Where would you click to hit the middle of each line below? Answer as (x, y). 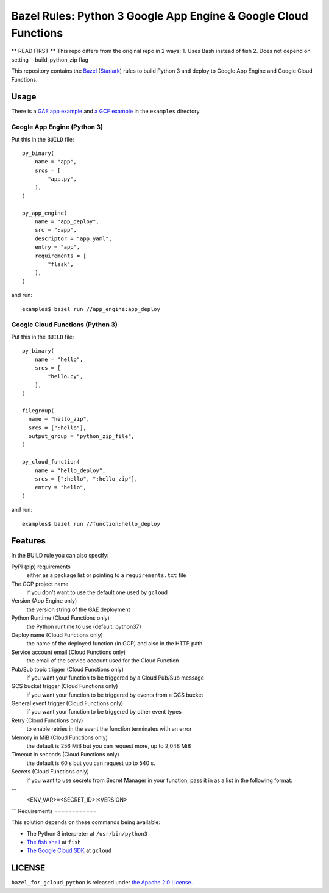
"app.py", (62, 179)
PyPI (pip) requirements (41, 567)
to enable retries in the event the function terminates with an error (109, 729)
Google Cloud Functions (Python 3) (65, 325)
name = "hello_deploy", (70, 470)
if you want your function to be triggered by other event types (104, 712)
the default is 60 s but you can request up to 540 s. (91, 763)
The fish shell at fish (54, 842)
